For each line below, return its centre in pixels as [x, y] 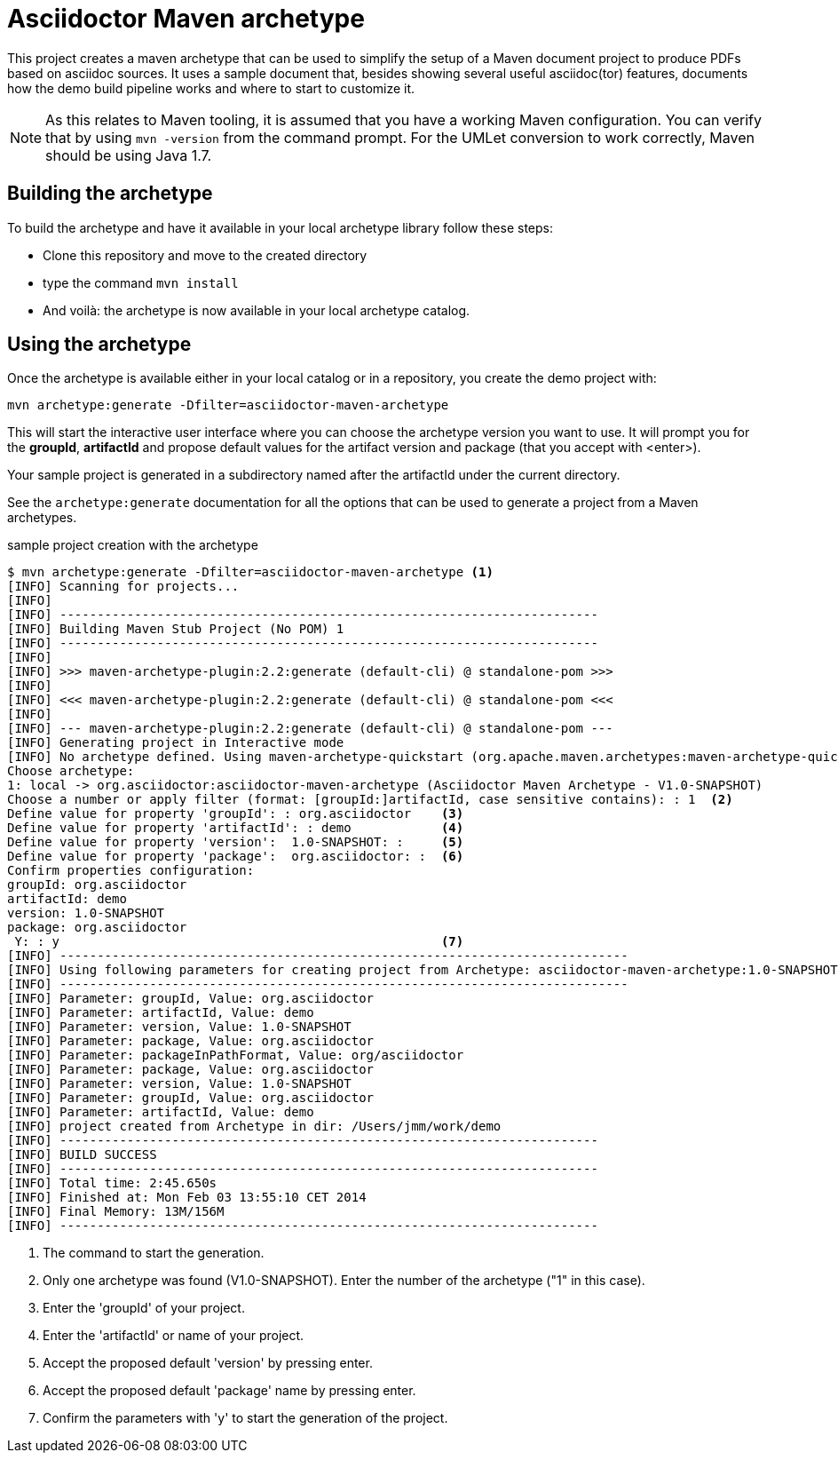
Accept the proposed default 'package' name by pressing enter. [229, 1391]
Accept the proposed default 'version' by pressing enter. [208, 1363]
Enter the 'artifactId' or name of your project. [174, 1336]
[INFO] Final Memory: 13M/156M [116, 1212]
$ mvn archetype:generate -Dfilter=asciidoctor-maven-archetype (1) [250, 572]
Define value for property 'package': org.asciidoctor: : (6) [236, 857]
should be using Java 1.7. [129, 155]
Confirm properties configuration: [131, 871]
